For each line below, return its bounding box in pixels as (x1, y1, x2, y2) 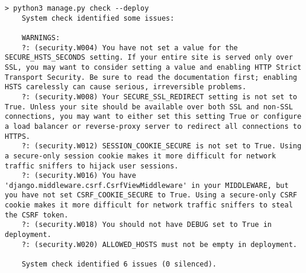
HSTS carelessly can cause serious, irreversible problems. (5, 83, 247, 92)
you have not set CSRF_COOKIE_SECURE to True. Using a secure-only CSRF (5, 191, 297, 200)
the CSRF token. (5, 210, 69, 219)
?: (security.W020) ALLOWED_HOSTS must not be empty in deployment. (21, 240, 297, 249)
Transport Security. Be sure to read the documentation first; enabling (5, 73, 297, 82)
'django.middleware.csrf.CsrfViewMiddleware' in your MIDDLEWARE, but (5, 181, 289, 190)
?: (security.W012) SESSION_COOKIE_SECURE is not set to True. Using (21, 142, 302, 151)
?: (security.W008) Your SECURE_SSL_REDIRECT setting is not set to (21, 92, 297, 101)
